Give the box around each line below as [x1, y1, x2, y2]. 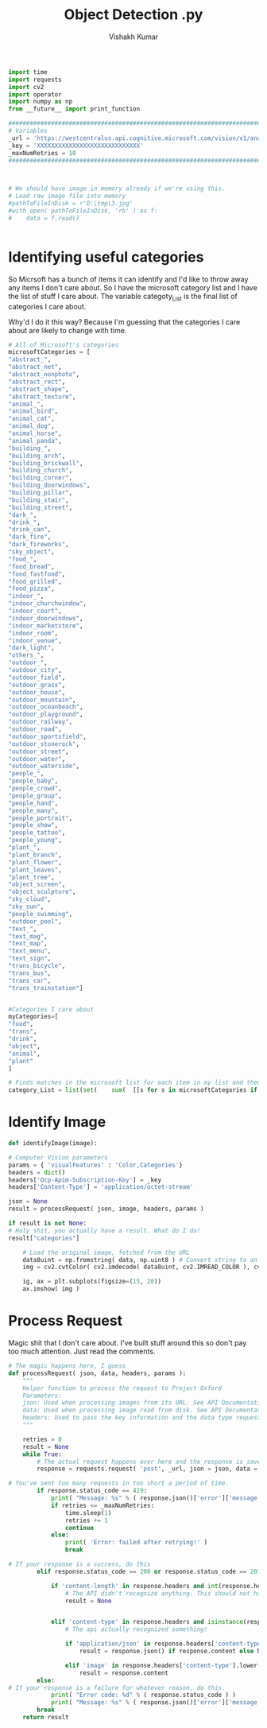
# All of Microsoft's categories [8, 340, 119, 349]
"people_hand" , [8, 799, 59, 807]
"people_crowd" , [8, 785, 62, 793]
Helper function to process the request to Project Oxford [22, 1384, 222, 1392]
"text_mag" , [8, 932, 48, 940]
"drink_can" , [8, 526, 52, 534]
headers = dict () [8, 1168, 66, 1176]
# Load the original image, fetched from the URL [22, 1248, 191, 1256]
